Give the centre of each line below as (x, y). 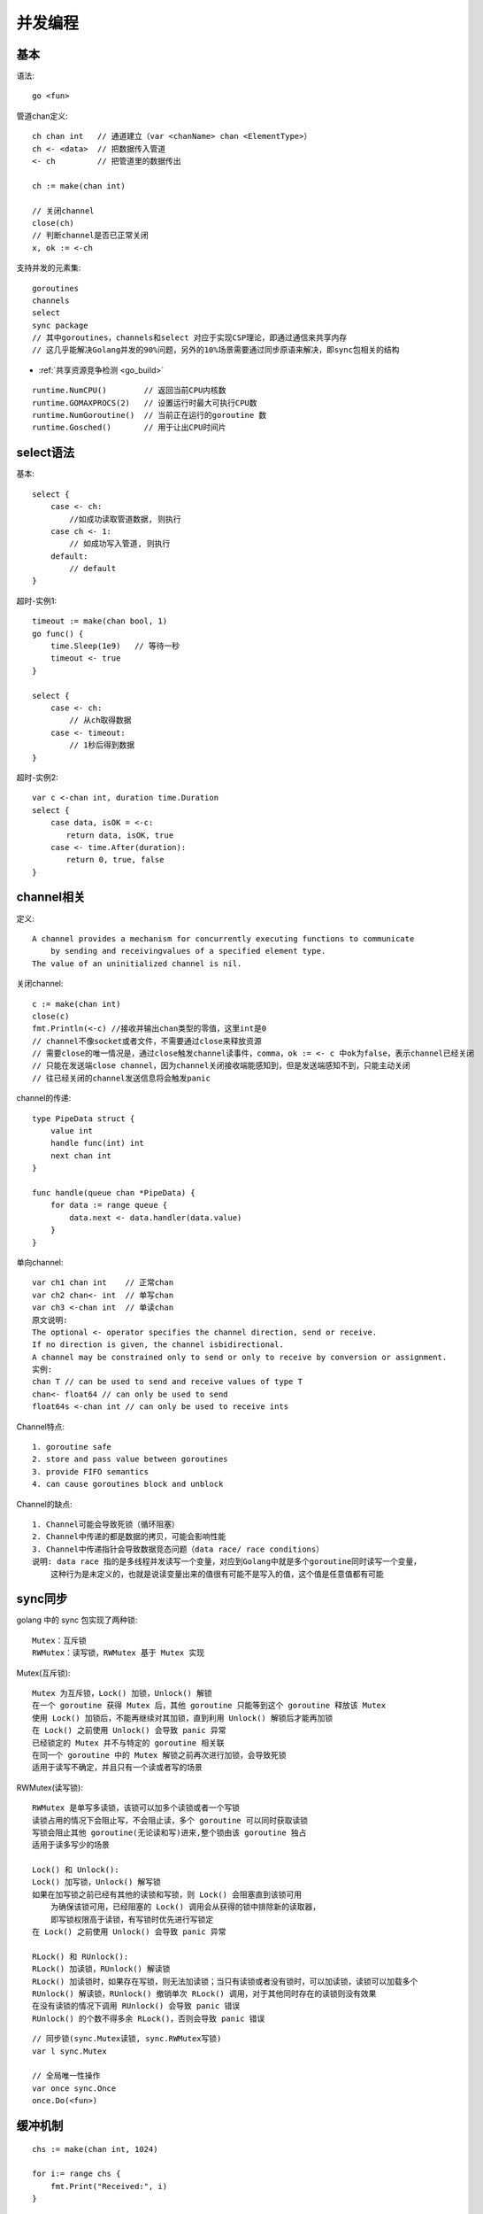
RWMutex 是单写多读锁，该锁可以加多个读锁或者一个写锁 (136, 1808)
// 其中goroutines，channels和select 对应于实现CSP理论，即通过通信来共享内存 (190, 338)
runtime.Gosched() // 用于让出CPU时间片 (129, 428)
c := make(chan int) (77, 1004)
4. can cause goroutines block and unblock (128, 1484)
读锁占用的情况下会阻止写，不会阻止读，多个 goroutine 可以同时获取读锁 (170, 1820)
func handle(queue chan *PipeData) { (114, 1192)
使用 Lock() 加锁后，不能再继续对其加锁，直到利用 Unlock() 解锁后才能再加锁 (183, 1718)
